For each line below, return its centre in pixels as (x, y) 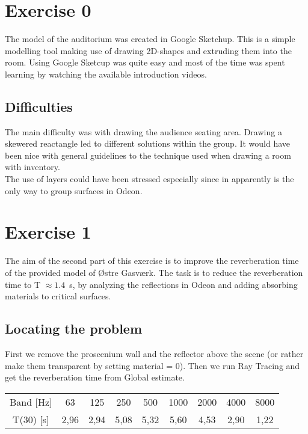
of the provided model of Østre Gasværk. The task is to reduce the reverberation (154, 272)
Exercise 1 (48, 232)
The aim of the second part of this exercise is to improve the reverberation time (152, 261)
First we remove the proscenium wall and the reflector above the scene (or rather (154, 353)
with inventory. (32, 167)
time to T (23, 284)
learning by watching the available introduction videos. (106, 74)
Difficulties (39, 106)
